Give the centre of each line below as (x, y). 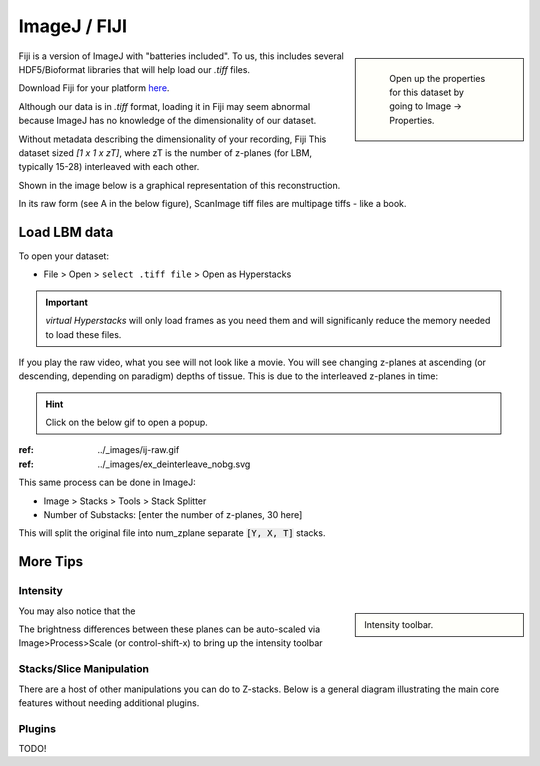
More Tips (51, 561)
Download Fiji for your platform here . (94, 88)
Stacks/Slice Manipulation (84, 669)
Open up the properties (437, 78)
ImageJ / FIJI (73, 26)
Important (67, 302)
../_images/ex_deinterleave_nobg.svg (174, 464)
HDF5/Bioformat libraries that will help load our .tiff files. (134, 69)
